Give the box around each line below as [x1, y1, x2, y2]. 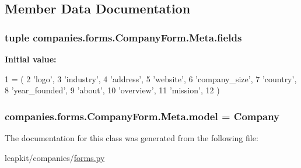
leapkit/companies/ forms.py [5, 151, 105, 163]
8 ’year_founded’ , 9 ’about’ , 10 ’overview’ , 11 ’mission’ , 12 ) [5, 84, 220, 96]
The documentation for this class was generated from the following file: [5, 132, 258, 143]
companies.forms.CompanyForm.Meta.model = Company [5, 108, 280, 123]
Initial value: [5, 53, 57, 65]
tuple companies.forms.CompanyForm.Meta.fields [5, 30, 242, 44]
